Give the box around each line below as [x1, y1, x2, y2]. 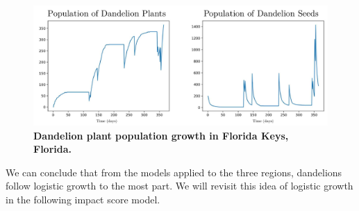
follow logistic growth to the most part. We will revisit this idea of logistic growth [6, 178, 353, 193]
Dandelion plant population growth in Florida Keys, [33, 128, 289, 142]
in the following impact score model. [6, 192, 160, 207]
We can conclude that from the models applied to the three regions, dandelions [6, 164, 342, 179]
